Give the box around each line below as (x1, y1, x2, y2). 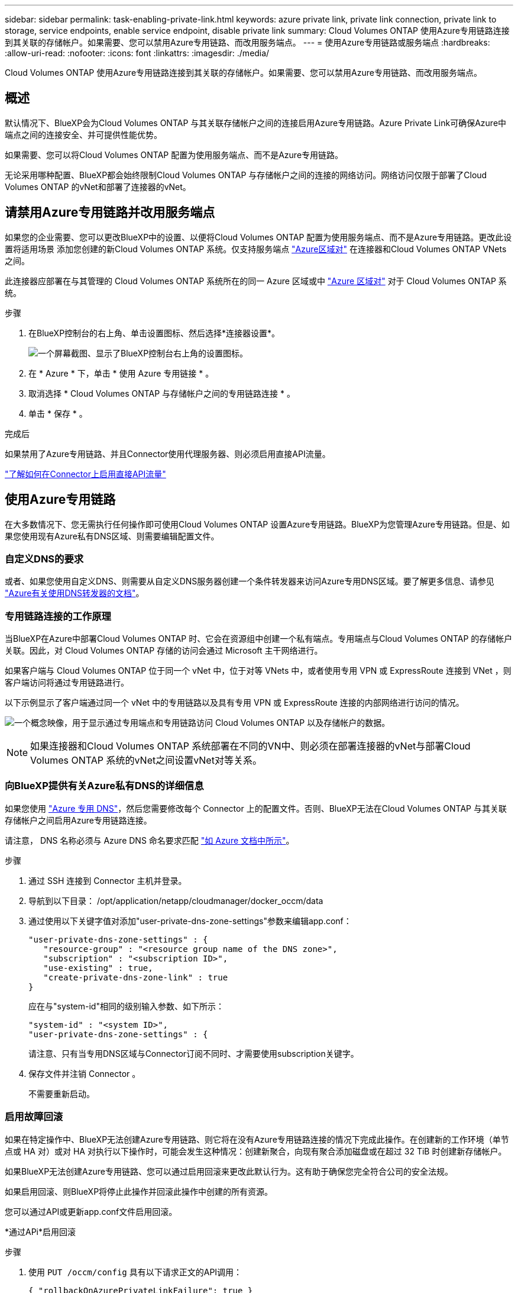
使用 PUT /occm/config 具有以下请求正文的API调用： (28, 1266, 242, 1277)
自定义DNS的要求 (5, 552, 84, 565)
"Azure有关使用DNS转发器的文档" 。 (5, 588, 144, 599)
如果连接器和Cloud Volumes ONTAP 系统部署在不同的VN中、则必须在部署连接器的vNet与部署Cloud (30, 740, 471, 752)
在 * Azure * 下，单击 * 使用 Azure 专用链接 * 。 (28, 368, 214, 378)
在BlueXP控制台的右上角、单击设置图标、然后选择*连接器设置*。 (28, 327, 280, 338)
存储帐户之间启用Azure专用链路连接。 (5, 815, 152, 825)
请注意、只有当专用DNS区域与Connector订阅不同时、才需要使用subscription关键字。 (28, 1048, 359, 1059)
